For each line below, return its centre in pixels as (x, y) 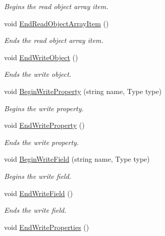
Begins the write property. (44, 108)
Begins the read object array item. (56, 6)
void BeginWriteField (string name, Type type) (77, 159)
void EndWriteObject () (41, 57)
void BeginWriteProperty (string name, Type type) (83, 91)
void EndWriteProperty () (44, 125)
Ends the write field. (35, 210)
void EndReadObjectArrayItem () (57, 23)
